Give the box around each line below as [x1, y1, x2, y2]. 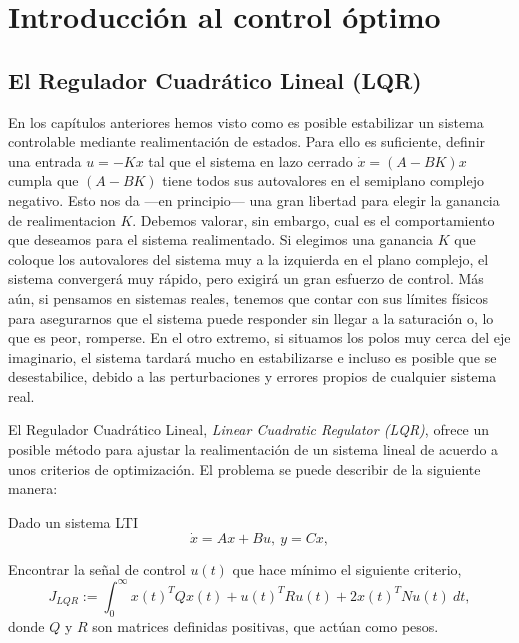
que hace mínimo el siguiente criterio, [232, 558, 462, 579]
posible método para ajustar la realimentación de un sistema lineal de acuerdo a [8, 439, 499, 460]
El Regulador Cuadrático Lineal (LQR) [8, 64, 422, 95]
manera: [8, 478, 58, 499]
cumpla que [8, 170, 79, 191]
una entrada [8, 150, 82, 171]
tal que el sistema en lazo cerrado [148, 150, 353, 171]
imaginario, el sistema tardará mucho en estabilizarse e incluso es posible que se [8, 346, 497, 367]
